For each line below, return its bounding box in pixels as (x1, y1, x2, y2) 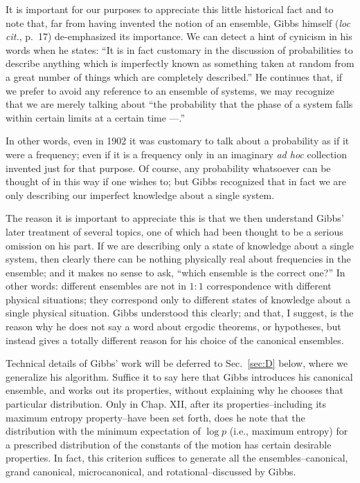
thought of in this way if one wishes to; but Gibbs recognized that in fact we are (6, 174, 347, 189)
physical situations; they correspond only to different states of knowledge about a (6, 292, 350, 306)
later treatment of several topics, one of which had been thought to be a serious (6, 224, 343, 238)
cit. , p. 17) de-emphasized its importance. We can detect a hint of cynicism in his (6, 29, 352, 44)
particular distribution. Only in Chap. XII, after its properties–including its (6, 397, 327, 411)
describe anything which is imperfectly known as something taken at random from (6, 56, 354, 70)
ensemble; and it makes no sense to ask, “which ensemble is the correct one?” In (6, 265, 345, 279)
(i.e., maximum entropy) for (229, 424, 348, 438)
